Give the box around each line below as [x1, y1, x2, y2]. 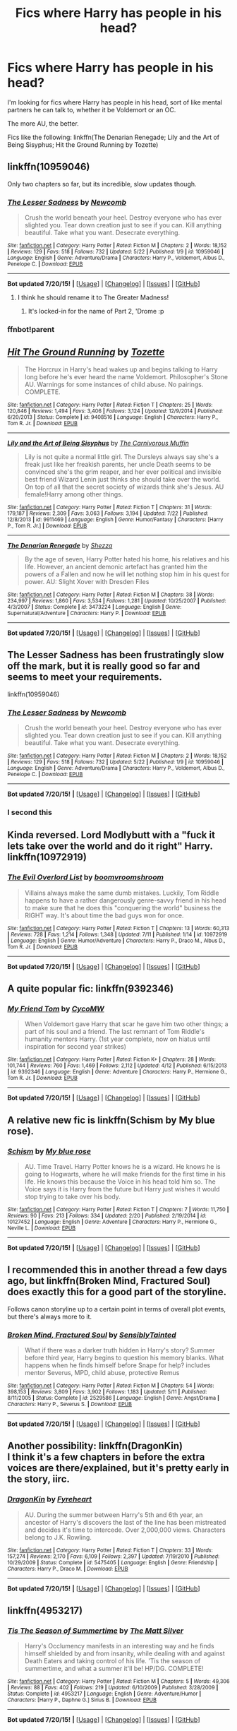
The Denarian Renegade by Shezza [7, 541, 113, 549]
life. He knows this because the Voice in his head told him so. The [24, 1177, 217, 1186]
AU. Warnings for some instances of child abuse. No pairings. [24, 380, 204, 388]
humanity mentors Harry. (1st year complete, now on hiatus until [24, 1035, 211, 1043]
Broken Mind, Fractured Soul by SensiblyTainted [7, 1330, 176, 1340]
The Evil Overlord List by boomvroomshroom [7, 872, 164, 882]
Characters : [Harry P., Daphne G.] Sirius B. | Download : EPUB [7, 1696, 157, 1703]
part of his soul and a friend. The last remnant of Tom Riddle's [24, 1028, 205, 1036]
